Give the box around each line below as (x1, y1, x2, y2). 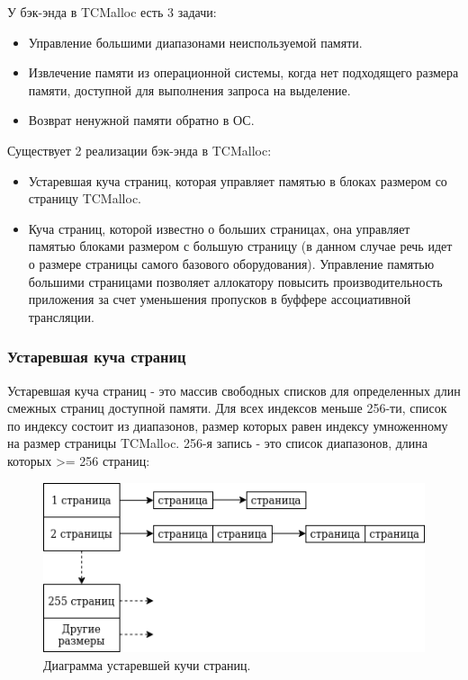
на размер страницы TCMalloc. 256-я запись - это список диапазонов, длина (7, 434, 428, 452)
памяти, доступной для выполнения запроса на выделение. (28, 80, 351, 99)
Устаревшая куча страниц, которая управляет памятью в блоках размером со (28, 171, 447, 190)
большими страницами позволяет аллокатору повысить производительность (28, 272, 443, 291)
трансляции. (28, 307, 94, 326)
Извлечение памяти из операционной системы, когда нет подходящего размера (28, 63, 459, 82)
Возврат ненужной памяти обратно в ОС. (28, 111, 255, 130)
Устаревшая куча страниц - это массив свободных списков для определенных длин (7, 380, 461, 399)
